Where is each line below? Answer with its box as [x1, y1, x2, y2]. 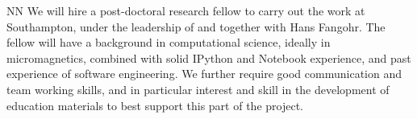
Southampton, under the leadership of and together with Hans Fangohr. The [6, 18, 386, 35]
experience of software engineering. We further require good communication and [6, 65, 402, 82]
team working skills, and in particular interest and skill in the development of [6, 80, 390, 97]
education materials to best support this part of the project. [6, 96, 303, 113]
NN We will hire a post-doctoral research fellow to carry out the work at [6, 2, 365, 18]
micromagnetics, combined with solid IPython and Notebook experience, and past [6, 49, 411, 66]
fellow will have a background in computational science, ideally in [6, 34, 331, 51]
